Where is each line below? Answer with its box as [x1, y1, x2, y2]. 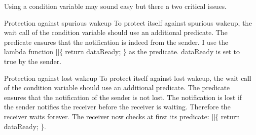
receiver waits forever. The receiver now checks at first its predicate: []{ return [4, 111, 240, 121]
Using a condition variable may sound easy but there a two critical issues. [4, 1, 227, 11]
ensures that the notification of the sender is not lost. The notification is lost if [4, 92, 242, 102]
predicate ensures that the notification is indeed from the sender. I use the [4, 36, 228, 47]
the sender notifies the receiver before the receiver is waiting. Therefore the [4, 101, 231, 112]
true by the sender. [4, 56, 62, 66]
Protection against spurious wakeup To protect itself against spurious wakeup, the [4, 17, 252, 28]
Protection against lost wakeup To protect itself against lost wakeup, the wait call [4, 72, 252, 83]
